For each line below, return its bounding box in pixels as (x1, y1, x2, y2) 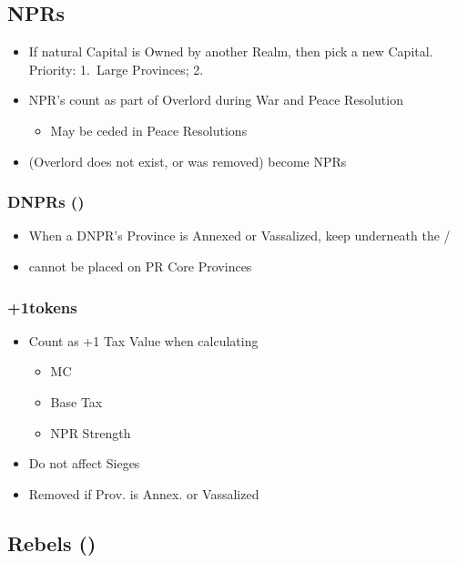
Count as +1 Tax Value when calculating (28, 331, 259, 350)
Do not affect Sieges (28, 454, 140, 473)
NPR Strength (50, 423, 131, 442)
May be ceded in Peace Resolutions (50, 120, 248, 139)
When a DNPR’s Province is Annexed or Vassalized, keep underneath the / (28, 226, 451, 245)
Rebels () (7, 528, 96, 557)
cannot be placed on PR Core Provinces (28, 256, 252, 275)
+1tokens (7, 295, 77, 318)
